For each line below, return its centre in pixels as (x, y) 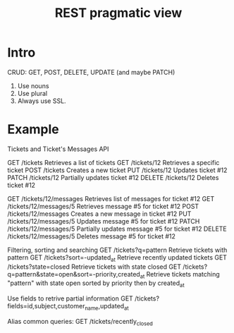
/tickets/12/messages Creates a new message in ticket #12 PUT (99, 214)
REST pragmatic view (118, 13)
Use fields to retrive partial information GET (70, 298)
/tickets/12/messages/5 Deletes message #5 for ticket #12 (92, 236)
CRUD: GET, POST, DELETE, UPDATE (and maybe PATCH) (91, 72)
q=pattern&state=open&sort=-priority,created (74, 274)
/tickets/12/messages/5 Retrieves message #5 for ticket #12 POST (103, 206)
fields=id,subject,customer (46, 306)
